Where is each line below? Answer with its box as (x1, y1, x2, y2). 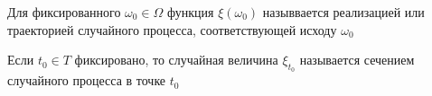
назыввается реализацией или (262, 3, 425, 21)
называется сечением (299, 50, 415, 69)
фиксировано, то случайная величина (74, 50, 278, 69)
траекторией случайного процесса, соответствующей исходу (7, 20, 337, 39)
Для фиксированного (7, 3, 121, 21)
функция (167, 3, 214, 21)
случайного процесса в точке (7, 71, 166, 90)
